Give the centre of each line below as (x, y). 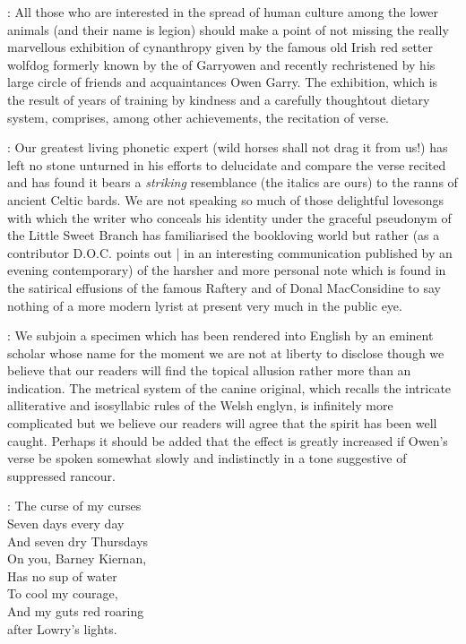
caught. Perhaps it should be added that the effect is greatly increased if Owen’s (228, 440)
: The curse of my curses (74, 506)
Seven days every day (66, 524)
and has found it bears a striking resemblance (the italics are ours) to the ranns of (233, 182)
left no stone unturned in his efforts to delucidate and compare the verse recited (227, 164)
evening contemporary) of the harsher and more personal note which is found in (227, 270)
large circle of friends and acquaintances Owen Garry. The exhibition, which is (223, 82)
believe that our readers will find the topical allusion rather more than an (209, 370)
